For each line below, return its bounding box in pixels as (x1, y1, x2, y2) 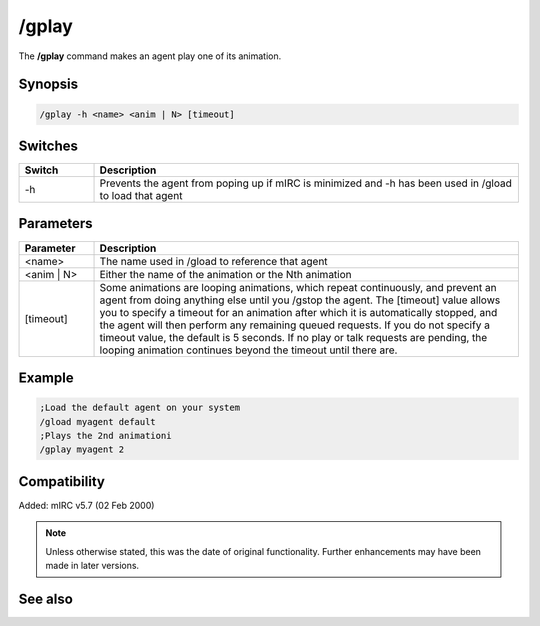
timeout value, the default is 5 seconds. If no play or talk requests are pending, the (99, 330, 488, 344)
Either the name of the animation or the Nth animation (99, 267, 352, 281)
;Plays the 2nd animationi (39, 430, 172, 441)
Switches (18, 137, 79, 154)
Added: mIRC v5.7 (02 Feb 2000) (18, 499, 155, 511)
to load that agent (99, 189, 183, 203)
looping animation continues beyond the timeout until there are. (99, 343, 398, 357)
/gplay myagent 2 (39, 444, 125, 455)
